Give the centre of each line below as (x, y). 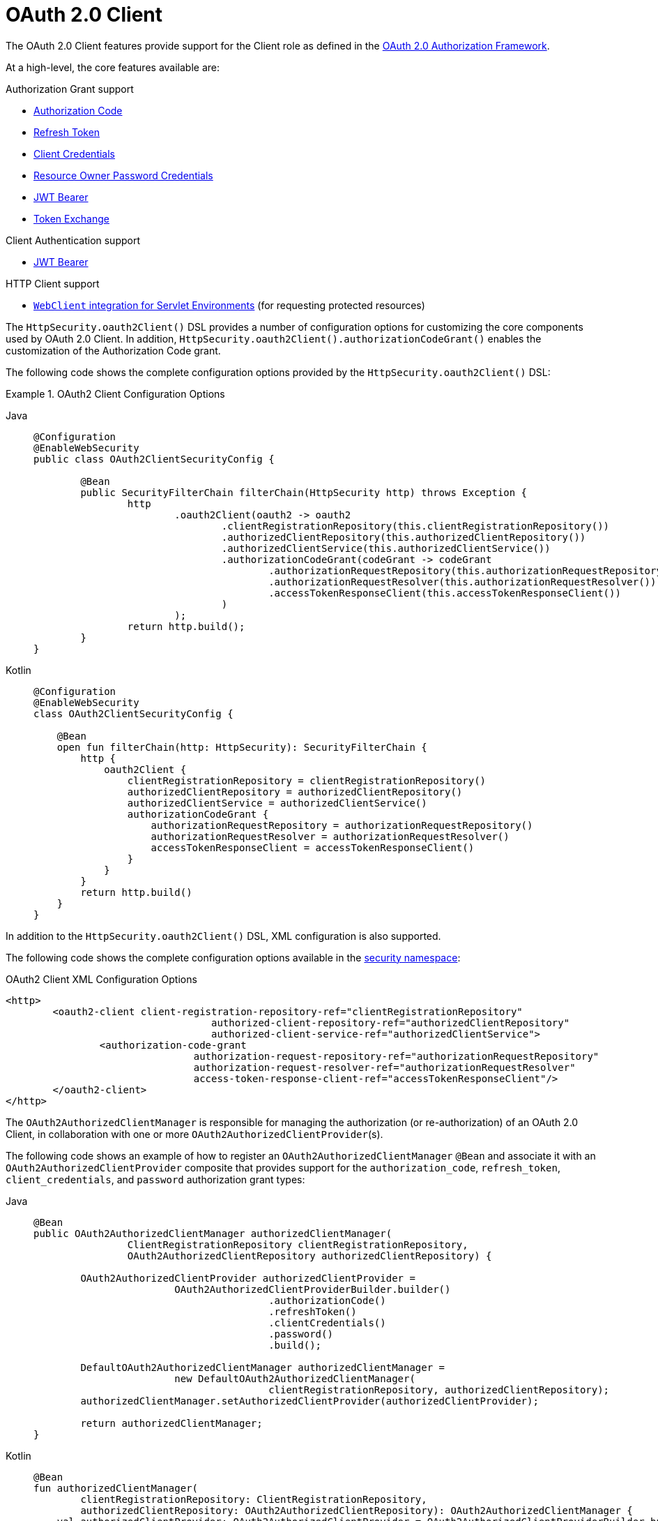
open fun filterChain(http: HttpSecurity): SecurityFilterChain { (242, 747)
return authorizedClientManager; (171, 1423)
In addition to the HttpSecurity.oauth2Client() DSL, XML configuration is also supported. (223, 936)
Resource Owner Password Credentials (123, 175)
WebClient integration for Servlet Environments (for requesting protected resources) (229, 305)
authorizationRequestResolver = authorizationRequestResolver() (330, 836)
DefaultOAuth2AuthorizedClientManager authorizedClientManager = (263, 1367)
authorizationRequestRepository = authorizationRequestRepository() (342, 825)
